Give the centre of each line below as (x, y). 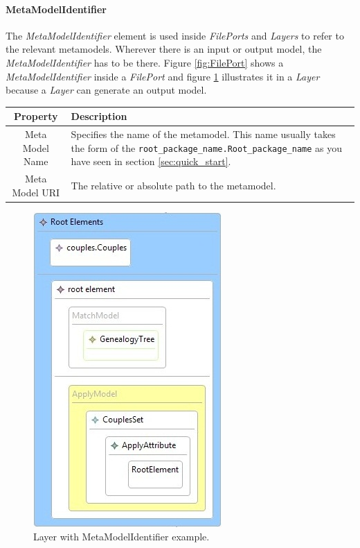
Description (99, 116)
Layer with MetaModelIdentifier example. (121, 537)
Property (36, 116)
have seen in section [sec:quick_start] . (151, 161)
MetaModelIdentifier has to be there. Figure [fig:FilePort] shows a (145, 62)
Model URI (36, 192)
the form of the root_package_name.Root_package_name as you (206, 147)
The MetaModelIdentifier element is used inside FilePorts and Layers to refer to (175, 35)
